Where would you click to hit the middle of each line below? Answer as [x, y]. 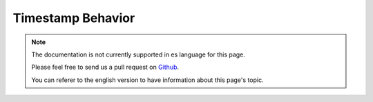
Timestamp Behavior [74, 18]
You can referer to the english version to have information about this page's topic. [147, 80]
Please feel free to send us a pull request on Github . [105, 67]
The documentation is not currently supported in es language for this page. [138, 54]
